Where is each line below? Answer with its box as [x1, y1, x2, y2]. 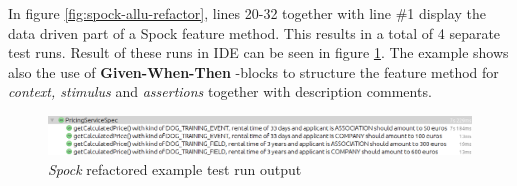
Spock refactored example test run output [48, 158, 302, 179]
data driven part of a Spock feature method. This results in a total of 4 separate [8, 22, 501, 43]
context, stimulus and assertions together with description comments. [8, 81, 432, 102]
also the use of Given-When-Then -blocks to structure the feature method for [8, 61, 499, 82]
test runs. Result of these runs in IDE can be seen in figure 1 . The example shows [8, 42, 509, 63]
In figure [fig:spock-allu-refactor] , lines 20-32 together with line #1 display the [8, 3, 486, 23]
